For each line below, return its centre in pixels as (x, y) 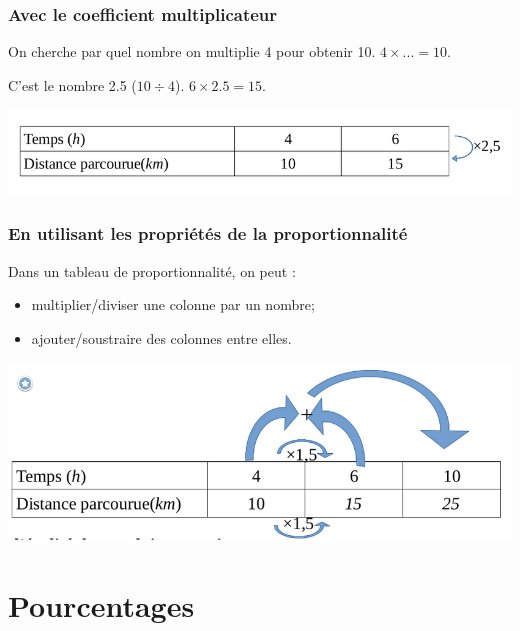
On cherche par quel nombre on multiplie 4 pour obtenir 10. (192, 51)
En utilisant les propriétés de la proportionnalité (208, 233)
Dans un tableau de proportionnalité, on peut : (152, 270)
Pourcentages (101, 605)
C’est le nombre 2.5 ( (72, 84)
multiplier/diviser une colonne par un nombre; (173, 304)
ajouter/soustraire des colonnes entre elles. (161, 337)
